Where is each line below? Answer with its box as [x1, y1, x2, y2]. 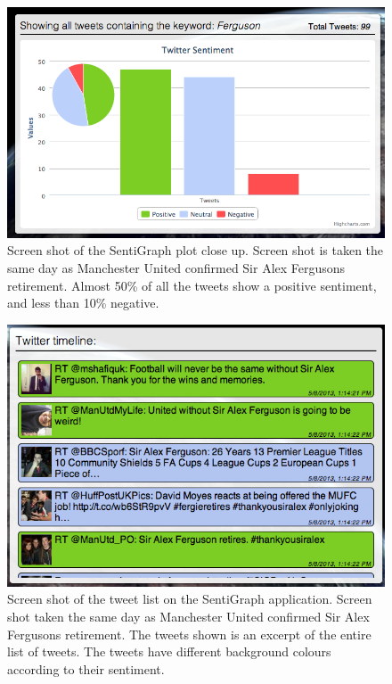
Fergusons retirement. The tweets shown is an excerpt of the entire [7, 624, 372, 643]
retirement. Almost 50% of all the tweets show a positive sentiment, [7, 276, 377, 294]
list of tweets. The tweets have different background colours [7, 642, 331, 661]
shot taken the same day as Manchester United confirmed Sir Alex [7, 607, 370, 626]
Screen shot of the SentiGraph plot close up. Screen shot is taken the [7, 241, 384, 260]
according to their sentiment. [7, 659, 165, 678]
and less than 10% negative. [7, 293, 159, 312]
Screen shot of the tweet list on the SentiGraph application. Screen [7, 589, 372, 608]
